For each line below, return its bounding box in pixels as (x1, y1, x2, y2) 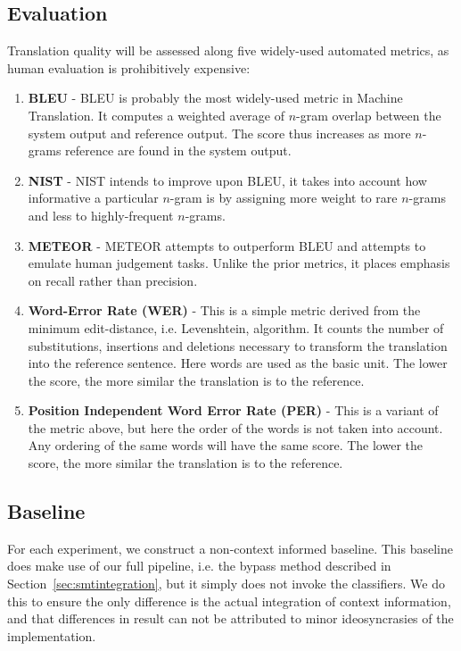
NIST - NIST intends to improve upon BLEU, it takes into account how (28, 171, 427, 189)
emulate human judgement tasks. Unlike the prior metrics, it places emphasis (28, 254, 450, 272)
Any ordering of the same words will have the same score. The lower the (28, 436, 423, 455)
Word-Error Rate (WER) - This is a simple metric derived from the (28, 301, 421, 320)
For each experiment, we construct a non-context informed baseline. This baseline (7, 538, 453, 557)
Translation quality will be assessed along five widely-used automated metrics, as (7, 41, 449, 60)
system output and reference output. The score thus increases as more (28, 123, 411, 142)
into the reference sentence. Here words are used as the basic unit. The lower (28, 354, 448, 372)
